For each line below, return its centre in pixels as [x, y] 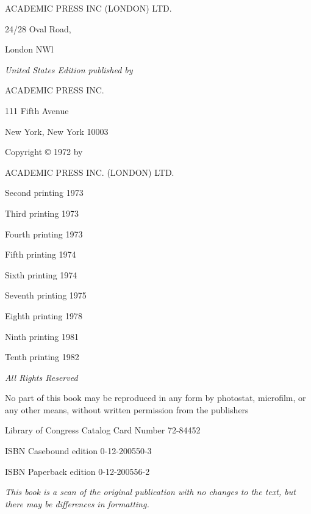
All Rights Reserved [41, 377]
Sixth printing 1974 [41, 274]
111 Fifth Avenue [37, 110]
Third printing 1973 [42, 213]
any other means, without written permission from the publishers [127, 409]
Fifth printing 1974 [41, 254]
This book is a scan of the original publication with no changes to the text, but [150, 492]
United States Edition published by [69, 69]
